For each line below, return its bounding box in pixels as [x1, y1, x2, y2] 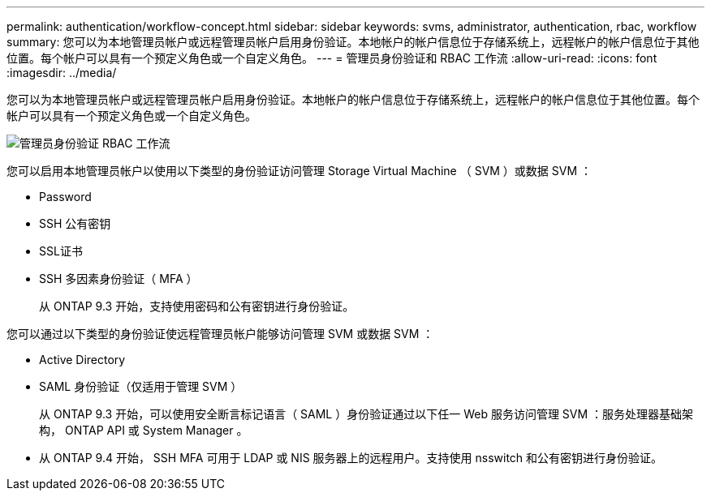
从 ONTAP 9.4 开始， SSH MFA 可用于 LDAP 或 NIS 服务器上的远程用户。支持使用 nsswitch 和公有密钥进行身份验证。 [39, 451, 663, 465]
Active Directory [39, 353, 126, 366]
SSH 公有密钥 [39, 216, 111, 230]
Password [39, 190, 92, 204]
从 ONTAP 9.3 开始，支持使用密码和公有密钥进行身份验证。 [39, 299, 355, 313]
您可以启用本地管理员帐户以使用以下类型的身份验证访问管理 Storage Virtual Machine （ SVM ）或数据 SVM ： [6, 164, 592, 178]
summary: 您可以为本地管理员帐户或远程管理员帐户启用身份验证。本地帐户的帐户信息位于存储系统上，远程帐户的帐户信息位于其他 [6, 35, 700, 49]
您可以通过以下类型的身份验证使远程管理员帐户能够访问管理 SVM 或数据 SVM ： [6, 327, 434, 341]
